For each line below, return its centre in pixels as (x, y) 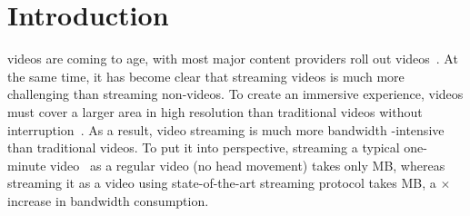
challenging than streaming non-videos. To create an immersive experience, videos (235, 94)
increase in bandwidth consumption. (108, 200)
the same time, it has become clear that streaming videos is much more (206, 76)
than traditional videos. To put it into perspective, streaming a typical (204, 147)
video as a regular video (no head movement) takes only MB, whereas (248, 165)
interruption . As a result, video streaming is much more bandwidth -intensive (226, 129)
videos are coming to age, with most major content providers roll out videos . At (233, 59)
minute (27, 165)
